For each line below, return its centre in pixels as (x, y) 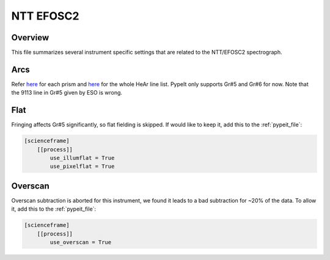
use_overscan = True (81, 242)
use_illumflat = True (82, 158)
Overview (30, 38)
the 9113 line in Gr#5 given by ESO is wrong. (67, 93)
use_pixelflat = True (82, 167)
